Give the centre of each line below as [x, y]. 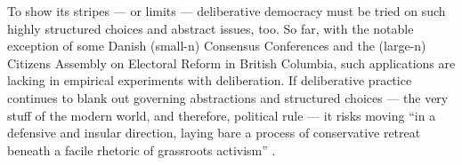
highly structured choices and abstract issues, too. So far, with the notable [211, 28]
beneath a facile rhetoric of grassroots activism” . [142, 149]
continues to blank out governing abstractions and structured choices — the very [228, 97]
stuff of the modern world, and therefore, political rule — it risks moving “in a [222, 115]
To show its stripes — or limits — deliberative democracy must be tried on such [227, 11]
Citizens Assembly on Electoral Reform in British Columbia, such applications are [231, 63]
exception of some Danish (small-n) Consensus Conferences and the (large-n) [217, 46]
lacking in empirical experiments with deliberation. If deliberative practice [210, 80]
